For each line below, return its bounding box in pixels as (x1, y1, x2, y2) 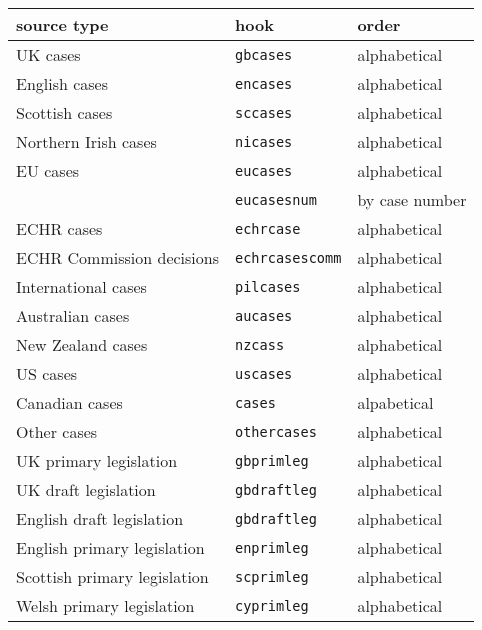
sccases (235, 104, 293, 121)
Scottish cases (16, 101, 113, 124)
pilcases (235, 278, 301, 295)
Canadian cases (16, 391, 123, 414)
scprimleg (235, 568, 309, 585)
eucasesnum (235, 191, 317, 208)
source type (16, 13, 109, 36)
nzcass (235, 336, 285, 353)
